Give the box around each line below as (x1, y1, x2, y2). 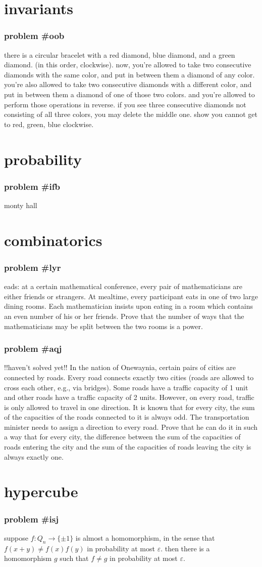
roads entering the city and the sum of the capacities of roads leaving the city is (4, 441, 251, 452)
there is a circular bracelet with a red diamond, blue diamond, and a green (4, 49, 235, 60)
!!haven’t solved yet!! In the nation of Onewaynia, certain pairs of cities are (4, 362, 236, 373)
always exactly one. (4, 451, 64, 462)
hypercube (4, 481, 78, 502)
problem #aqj (4, 342, 62, 355)
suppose (4, 532, 28, 543)
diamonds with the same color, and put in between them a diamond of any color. (4, 69, 255, 79)
